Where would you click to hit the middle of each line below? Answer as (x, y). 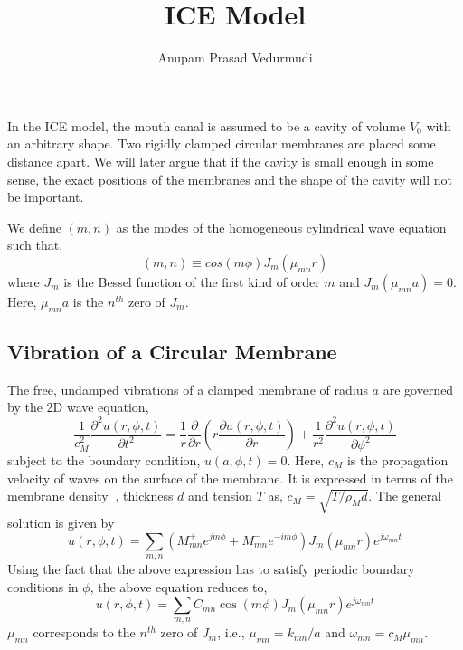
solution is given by (61, 522)
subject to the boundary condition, (104, 459)
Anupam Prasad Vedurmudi (235, 57)
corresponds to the (84, 632)
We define (34, 227)
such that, (35, 245)
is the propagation (397, 459)
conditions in (43, 586)
